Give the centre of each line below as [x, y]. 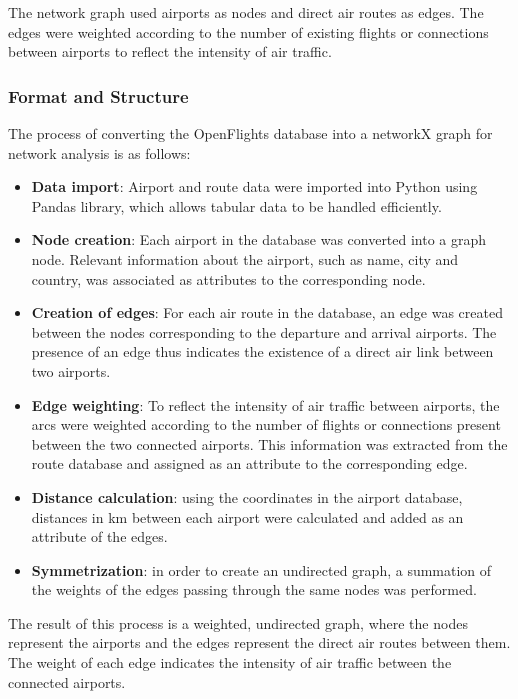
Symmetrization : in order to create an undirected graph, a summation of [261, 569]
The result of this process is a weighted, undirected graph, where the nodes [238, 622]
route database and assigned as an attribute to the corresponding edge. [249, 463]
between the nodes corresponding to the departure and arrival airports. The [264, 331]
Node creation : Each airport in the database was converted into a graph [259, 239]
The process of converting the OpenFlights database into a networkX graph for [250, 133]
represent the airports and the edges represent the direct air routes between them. [259, 642]
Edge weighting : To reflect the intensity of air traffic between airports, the [265, 404]
